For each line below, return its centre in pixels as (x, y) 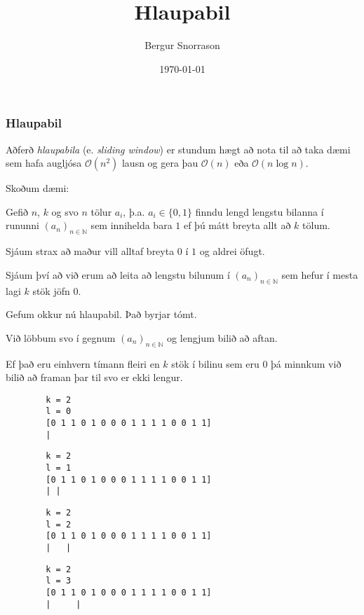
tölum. (316, 225)
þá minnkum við (306, 363)
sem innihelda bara (132, 225)
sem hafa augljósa (44, 163)
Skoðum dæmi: (38, 188)
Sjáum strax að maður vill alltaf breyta (90, 251)
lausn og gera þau (160, 163)
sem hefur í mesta (320, 274)
